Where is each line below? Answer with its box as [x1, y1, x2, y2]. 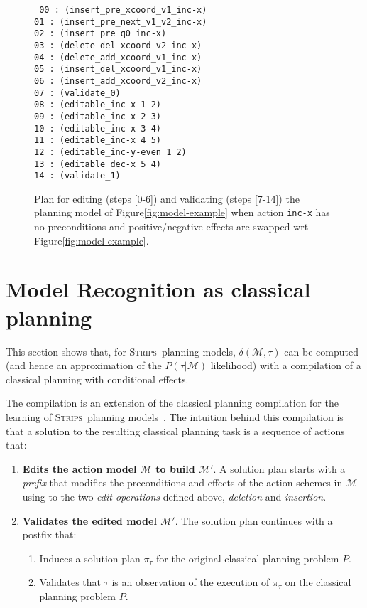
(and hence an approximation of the [6, 358, 162, 373]
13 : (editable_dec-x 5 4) [34, 159, 161, 169]
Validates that [39, 575, 102, 590]
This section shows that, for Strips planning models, [6, 343, 236, 358]
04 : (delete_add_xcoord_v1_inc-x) [34, 52, 202, 63]
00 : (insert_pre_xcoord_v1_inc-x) [39, 5, 207, 15]
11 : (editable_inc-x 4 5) [34, 135, 161, 146]
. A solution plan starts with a [213, 461, 346, 476]
